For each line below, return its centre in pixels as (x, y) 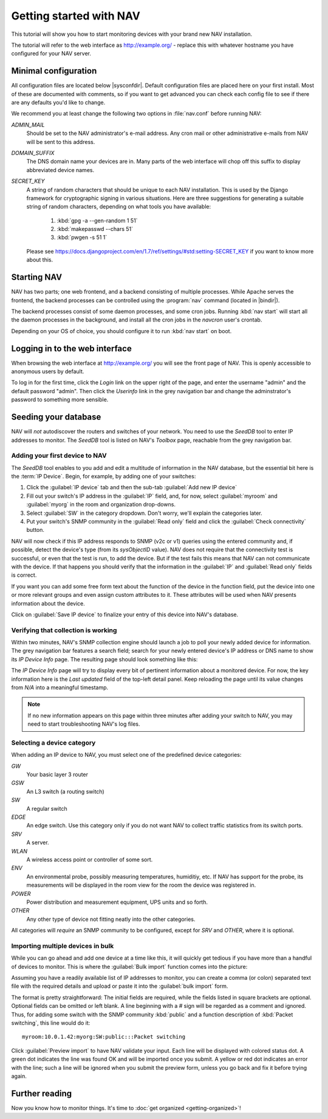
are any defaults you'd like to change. (58, 103)
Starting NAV (37, 277)
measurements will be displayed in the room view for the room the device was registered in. (141, 885)
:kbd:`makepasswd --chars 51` (95, 229)
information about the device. (48, 603)
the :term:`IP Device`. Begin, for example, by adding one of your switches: (104, 477)
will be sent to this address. (61, 142)
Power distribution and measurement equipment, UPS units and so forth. (117, 902)
